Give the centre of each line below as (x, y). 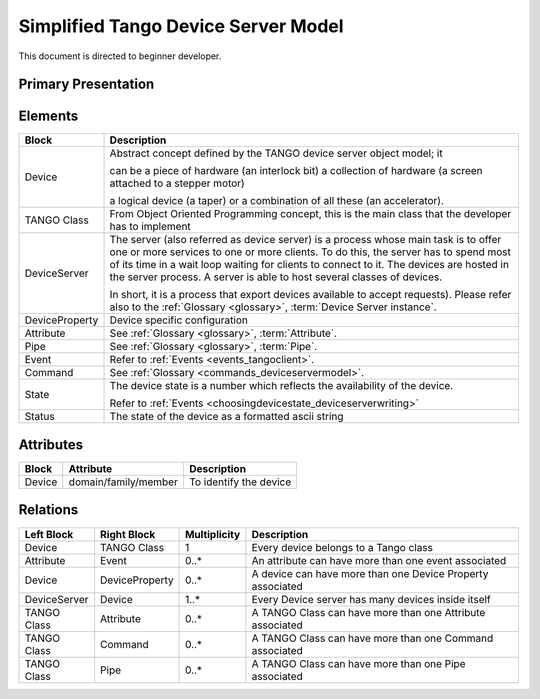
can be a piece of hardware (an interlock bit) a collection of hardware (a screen (296, 171)
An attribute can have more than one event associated (379, 560)
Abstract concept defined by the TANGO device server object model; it (276, 153)
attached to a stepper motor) (177, 183)
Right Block (128, 534)
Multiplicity (213, 534)
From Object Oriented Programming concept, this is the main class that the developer (310, 214)
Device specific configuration (179, 320)
